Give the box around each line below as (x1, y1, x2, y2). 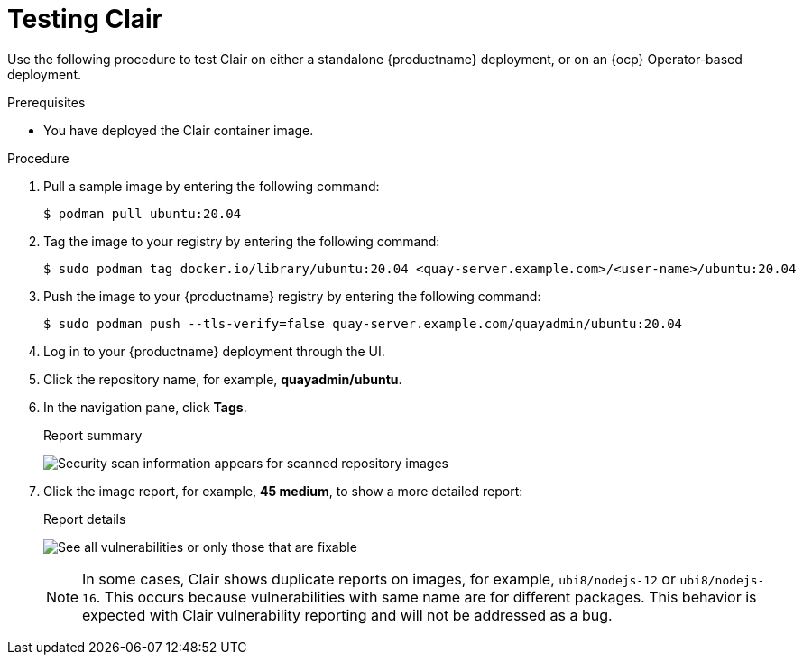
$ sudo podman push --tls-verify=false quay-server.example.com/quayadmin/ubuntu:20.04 (43, 316, 683, 331)
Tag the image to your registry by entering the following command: (43, 233, 440, 249)
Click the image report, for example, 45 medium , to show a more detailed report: (43, 483, 523, 499)
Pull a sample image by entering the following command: (43, 178, 380, 194)
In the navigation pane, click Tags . (43, 399, 247, 415)
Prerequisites (7, 94, 86, 110)
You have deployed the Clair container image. (43, 122, 314, 138)
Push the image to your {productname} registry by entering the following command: (43, 288, 541, 304)
